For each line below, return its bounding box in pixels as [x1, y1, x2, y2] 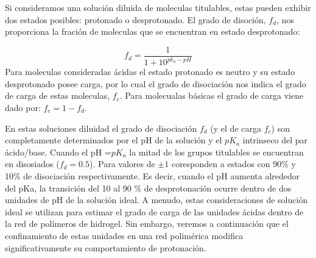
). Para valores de [90, 157, 155, 170]
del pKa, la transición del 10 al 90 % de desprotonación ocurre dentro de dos [5, 181, 292, 194]
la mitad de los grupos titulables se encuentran [129, 145, 304, 158]
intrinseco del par [242, 134, 307, 146]
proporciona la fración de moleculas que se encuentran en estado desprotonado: [5, 25, 300, 38]
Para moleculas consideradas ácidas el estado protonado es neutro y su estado [5, 65, 295, 78]
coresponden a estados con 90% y [171, 157, 296, 170]
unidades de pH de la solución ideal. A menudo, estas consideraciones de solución [5, 193, 308, 206]
